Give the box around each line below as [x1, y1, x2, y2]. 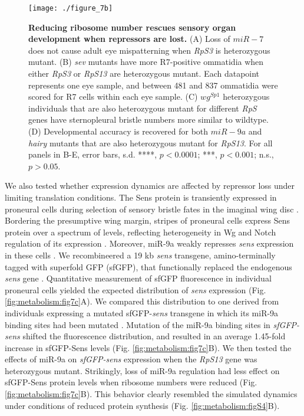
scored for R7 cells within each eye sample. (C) [28, 90, 198, 103]
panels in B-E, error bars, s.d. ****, [28, 148, 157, 160]
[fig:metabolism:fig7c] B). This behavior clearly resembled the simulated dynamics [5, 388, 298, 400]
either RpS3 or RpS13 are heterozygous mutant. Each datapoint [28, 67, 260, 80]
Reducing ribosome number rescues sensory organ [28, 21, 236, 33]
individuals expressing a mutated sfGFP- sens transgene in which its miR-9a [5, 306, 279, 319]
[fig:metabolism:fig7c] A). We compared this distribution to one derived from [5, 295, 279, 307]
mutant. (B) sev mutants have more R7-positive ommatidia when [28, 55, 264, 68]
